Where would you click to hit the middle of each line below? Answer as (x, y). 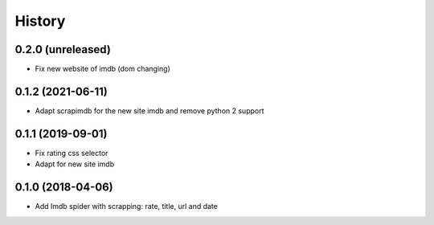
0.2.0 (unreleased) (63, 49)
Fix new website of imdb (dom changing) (102, 69)
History (40, 21)
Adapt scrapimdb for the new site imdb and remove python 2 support (149, 110)
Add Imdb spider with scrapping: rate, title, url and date (127, 207)
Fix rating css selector (72, 153)
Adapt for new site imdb (75, 164)
